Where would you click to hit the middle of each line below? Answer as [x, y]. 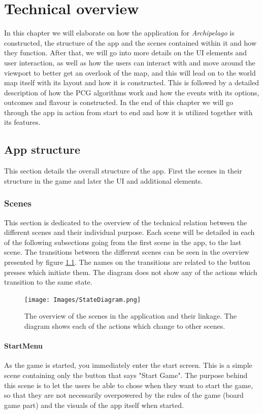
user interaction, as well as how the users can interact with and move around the [130, 62]
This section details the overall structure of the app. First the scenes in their [123, 171]
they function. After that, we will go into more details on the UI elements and [126, 53]
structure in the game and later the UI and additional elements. [104, 180]
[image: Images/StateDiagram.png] [83, 300]
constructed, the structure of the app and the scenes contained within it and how [130, 42]
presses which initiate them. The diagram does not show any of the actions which [131, 272]
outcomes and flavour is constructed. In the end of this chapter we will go [119, 102]
